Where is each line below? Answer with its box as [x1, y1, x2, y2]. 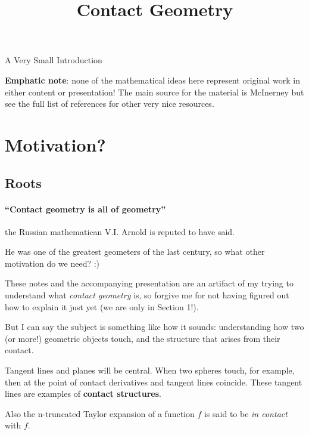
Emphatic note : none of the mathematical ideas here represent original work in [5, 73, 300, 86]
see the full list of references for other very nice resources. [5, 97, 214, 110]
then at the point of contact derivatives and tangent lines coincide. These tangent [5, 375, 302, 388]
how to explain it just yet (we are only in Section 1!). [5, 300, 199, 313]
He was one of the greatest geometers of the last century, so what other [5, 245, 265, 258]
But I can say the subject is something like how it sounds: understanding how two [5, 320, 304, 333]
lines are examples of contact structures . [5, 387, 162, 400]
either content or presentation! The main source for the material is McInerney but [5, 85, 304, 98]
